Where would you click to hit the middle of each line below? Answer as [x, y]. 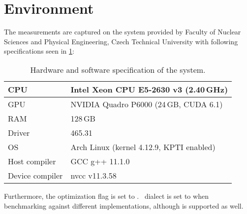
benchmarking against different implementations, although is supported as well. [124, 205]
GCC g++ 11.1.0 [100, 161]
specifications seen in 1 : [39, 51]
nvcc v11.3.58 [93, 175]
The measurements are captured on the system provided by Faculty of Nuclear [123, 32]
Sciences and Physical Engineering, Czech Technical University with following [121, 41]
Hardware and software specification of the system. [118, 69]
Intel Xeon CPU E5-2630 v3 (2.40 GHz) [149, 89]
